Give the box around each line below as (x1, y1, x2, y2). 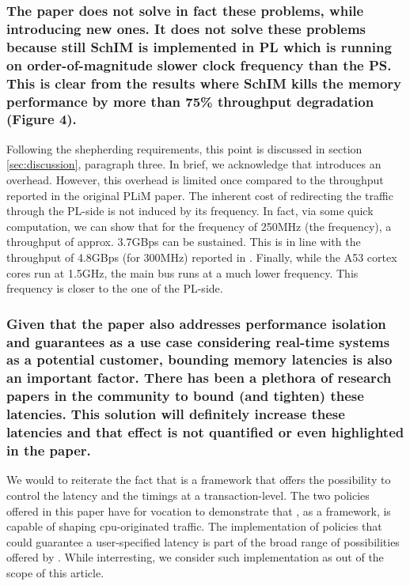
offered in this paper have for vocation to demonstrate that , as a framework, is (6, 502, 391, 519)
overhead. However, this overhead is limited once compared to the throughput (6, 171, 384, 187)
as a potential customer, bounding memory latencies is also (6, 350, 393, 369)
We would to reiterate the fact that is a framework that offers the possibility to (6, 471, 391, 488)
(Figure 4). (6, 109, 77, 129)
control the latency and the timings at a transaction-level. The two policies (6, 486, 370, 503)
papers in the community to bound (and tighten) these (6, 386, 364, 406)
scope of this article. (6, 564, 104, 580)
